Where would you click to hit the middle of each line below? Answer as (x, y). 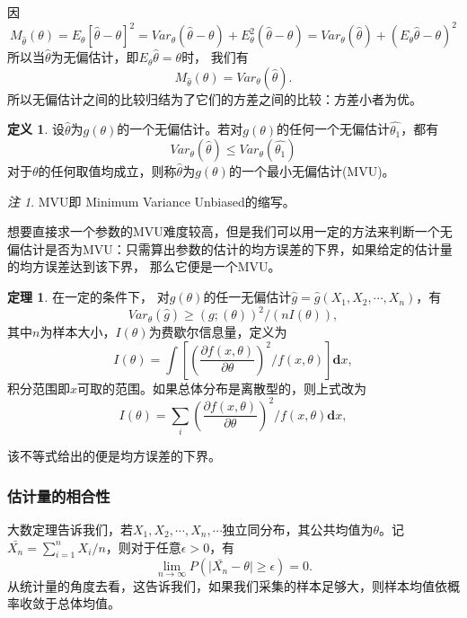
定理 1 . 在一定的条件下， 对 (88, 297)
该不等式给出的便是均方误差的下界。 (114, 456)
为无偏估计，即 (95, 57)
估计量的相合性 (59, 495)
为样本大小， (78, 332)
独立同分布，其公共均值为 (298, 529)
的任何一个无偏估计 (334, 129)
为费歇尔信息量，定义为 (218, 332)
